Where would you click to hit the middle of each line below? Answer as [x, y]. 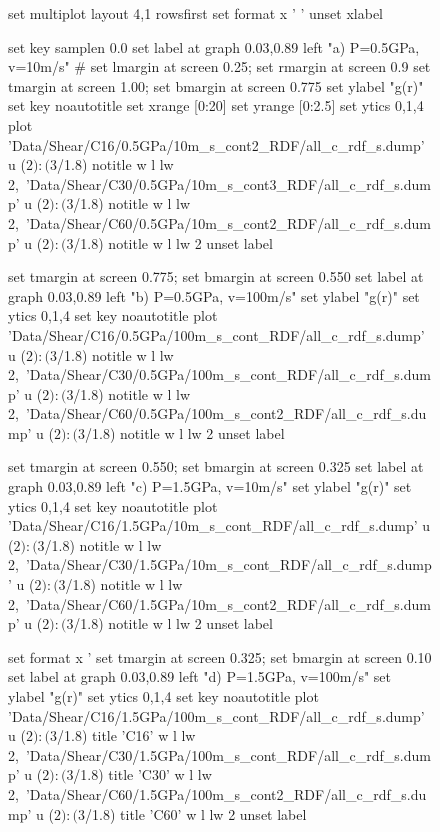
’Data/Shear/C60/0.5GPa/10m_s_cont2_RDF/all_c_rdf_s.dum [228, 222]
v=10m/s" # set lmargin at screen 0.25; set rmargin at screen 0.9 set [219, 66]
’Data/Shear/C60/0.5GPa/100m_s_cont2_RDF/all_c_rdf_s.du [226, 413]
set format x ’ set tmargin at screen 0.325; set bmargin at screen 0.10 [220, 656]
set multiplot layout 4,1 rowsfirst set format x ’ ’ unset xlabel [195, 13]
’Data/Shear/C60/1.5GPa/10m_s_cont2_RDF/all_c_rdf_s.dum [228, 603]
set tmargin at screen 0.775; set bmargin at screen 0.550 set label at [216, 276]
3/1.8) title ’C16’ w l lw [123, 735]
